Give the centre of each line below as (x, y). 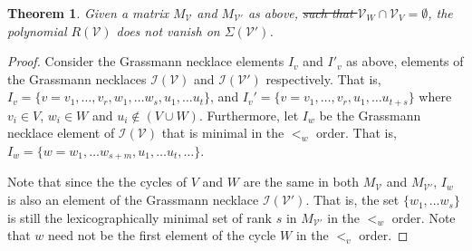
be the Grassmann (370, 115)
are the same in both (301, 182)
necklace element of (61, 133)
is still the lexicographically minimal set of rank (140, 217)
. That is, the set (352, 200)
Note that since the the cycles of (97, 182)
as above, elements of (405, 61)
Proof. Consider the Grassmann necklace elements (146, 61)
